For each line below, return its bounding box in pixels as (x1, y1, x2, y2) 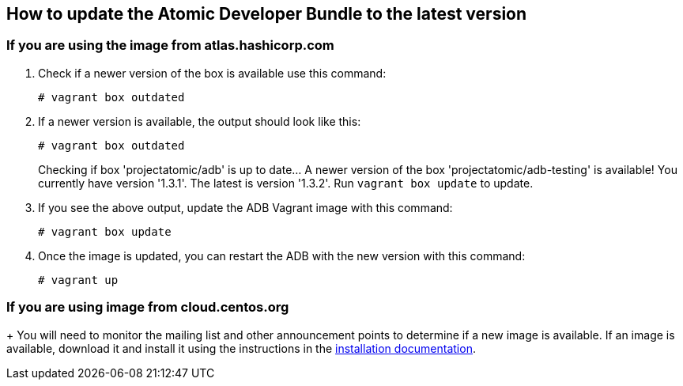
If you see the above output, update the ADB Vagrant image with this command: (38, 200, 453, 214)
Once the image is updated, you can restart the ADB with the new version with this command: (38, 248, 526, 263)
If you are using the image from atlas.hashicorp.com (6, 37, 334, 54)
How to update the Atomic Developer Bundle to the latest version (6, 4, 527, 24)
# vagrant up (38, 273, 119, 286)
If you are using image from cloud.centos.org (6, 299, 289, 316)
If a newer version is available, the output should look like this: (38, 114, 361, 128)
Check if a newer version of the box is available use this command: (38, 66, 387, 80)
